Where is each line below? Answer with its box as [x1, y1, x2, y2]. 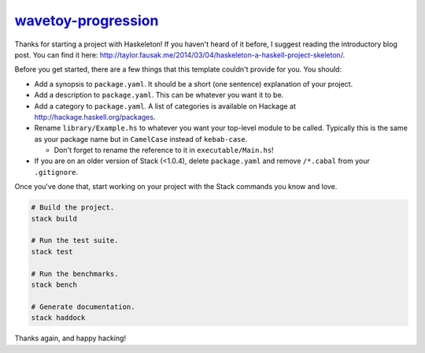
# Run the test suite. [31, 236, 119, 245]
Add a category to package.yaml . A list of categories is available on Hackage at [34, 101, 297, 110]
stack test [31, 247, 73, 256]
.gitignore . [34, 167, 79, 176]
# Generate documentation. [31, 302, 135, 311]
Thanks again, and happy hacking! [14, 333, 126, 343]
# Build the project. [31, 203, 115, 212]
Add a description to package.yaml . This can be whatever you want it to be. [34, 91, 284, 100]
